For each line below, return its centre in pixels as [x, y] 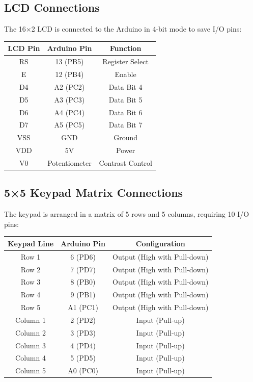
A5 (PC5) [69, 125]
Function [125, 48]
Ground [125, 137]
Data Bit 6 [125, 112]
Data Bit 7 [125, 125]
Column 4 [31, 358]
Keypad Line [31, 243]
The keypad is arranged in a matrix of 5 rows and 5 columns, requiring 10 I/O [127, 214]
